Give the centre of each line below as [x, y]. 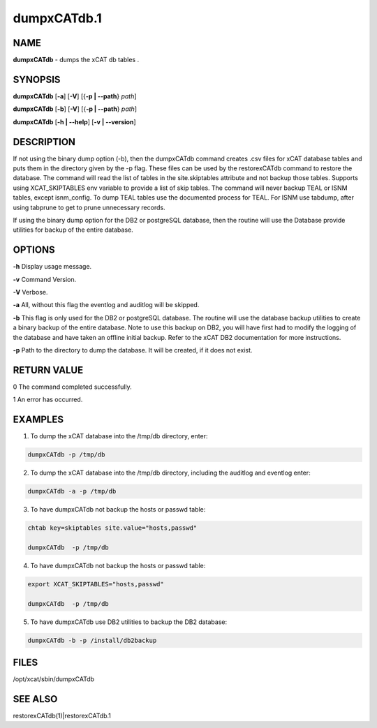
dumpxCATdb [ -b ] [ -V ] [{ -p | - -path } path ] [75, 109]
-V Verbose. [30, 292]
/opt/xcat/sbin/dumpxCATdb [53, 679]
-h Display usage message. [52, 267]
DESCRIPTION [44, 142]
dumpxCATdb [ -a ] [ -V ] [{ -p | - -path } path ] [75, 96]
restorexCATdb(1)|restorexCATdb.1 [62, 716]
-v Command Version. [45, 279]
